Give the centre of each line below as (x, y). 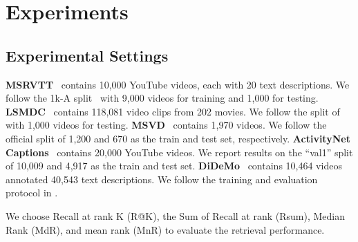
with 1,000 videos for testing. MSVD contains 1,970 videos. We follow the (166, 125)
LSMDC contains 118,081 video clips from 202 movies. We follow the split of (173, 111)
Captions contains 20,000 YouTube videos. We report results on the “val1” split (179, 152)
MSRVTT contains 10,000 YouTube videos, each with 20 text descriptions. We (178, 84)
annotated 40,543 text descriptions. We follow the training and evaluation (162, 179)
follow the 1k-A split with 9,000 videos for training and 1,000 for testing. (162, 98)
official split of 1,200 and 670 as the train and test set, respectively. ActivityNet (178, 138)
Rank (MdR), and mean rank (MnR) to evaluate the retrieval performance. (165, 229)
